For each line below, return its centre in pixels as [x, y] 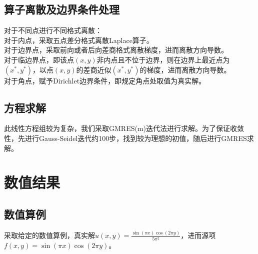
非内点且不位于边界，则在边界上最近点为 [163, 59]
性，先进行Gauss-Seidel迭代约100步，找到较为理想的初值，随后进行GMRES [125, 138]
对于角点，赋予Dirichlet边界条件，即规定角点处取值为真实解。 [105, 80]
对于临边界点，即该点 [39, 59]
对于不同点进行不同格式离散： [53, 30]
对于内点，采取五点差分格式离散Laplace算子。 [79, 40]
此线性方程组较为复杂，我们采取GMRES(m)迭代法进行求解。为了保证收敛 [124, 128]
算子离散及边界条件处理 [62, 9]
